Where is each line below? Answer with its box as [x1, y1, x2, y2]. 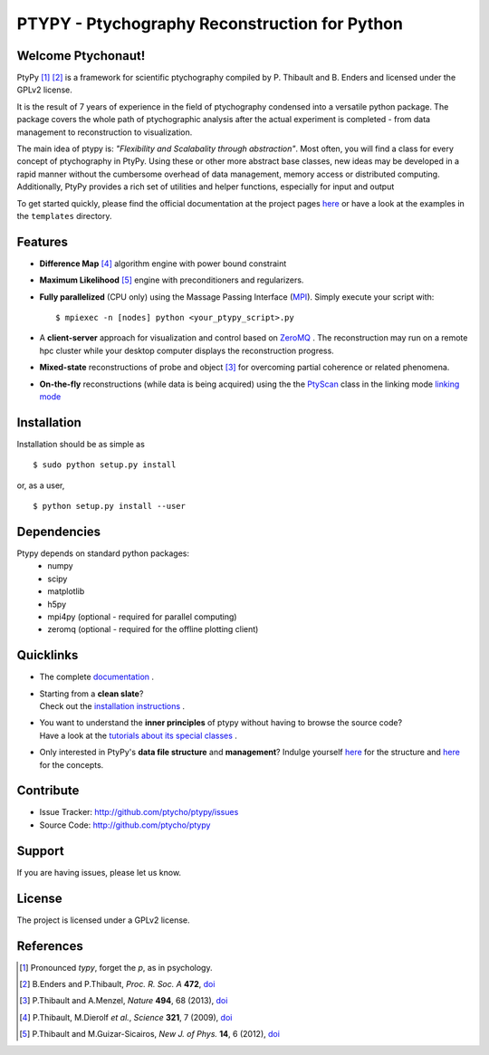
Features [16, 234, 68, 249]
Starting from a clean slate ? [39, 688, 144, 699]
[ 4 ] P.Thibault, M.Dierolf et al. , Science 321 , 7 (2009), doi [19, 1012, 233, 1022]
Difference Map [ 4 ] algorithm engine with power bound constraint [39, 258, 287, 269]
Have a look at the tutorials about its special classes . [39, 730, 237, 741]
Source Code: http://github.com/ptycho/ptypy [39, 820, 211, 830]
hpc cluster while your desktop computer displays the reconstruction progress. [39, 345, 334, 356]
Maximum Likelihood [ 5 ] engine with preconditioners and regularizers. [39, 274, 304, 285]
